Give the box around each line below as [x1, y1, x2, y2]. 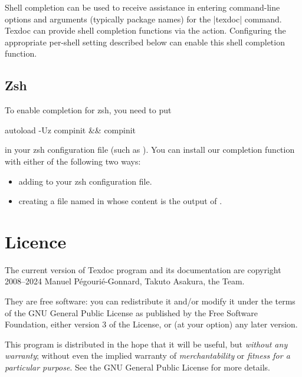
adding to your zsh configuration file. [18, 175, 152, 187]
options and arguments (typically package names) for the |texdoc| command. [5, 12, 282, 25]
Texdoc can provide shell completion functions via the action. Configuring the [5, 24, 286, 37]
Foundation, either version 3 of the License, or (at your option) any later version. [5, 318, 298, 330]
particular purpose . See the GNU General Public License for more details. [5, 361, 270, 373]
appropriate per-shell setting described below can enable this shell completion [5, 35, 285, 48]
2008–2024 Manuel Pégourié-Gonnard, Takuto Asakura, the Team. [5, 275, 245, 287]
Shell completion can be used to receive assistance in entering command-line [5, 1, 280, 13]
